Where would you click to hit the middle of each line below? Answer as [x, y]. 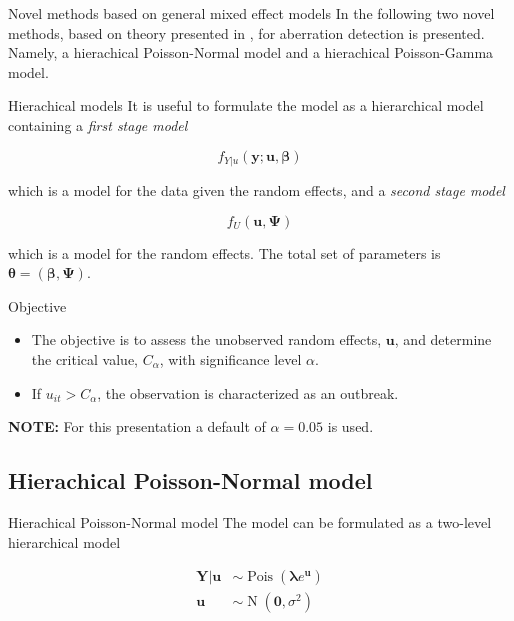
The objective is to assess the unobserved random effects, [206, 339]
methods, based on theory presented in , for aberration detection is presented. [246, 32]
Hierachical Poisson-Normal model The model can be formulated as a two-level [250, 521]
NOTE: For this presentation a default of [137, 426]
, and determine [443, 339]
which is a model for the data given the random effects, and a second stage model [256, 190]
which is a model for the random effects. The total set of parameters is [224, 252]
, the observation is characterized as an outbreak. [248, 392]
